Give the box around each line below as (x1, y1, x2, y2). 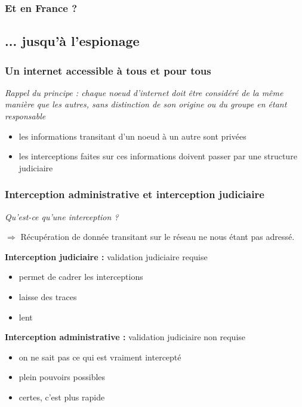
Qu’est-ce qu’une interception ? (5, 210, 119, 223)
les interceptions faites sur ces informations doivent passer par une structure (19, 150, 297, 162)
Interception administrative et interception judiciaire (5, 187, 264, 202)
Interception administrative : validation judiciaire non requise (5, 331, 246, 343)
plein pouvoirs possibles (19, 371, 106, 383)
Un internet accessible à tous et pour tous (5, 63, 211, 78)
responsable (5, 110, 46, 122)
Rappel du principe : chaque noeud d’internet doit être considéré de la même (5, 86, 283, 98)
